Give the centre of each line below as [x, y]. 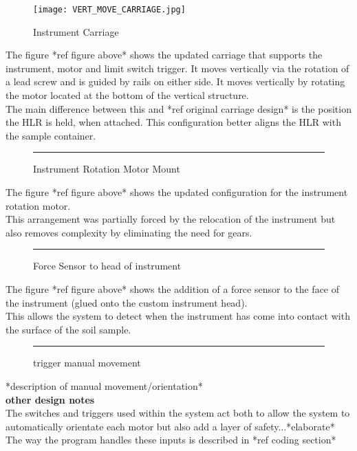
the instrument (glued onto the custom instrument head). [127, 302]
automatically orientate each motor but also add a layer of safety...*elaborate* [170, 426]
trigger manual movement [87, 363]
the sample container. [51, 135]
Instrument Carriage [76, 31]
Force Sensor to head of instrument [107, 266]
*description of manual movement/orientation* [104, 385]
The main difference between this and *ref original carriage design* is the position [178, 108]
